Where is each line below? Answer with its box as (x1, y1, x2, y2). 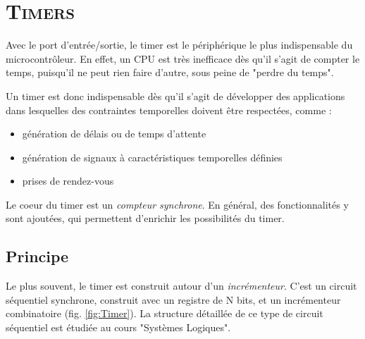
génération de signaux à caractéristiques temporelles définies (22, 149, 283, 164)
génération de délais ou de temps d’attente (22, 126, 206, 141)
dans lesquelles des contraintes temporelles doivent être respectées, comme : (6, 102, 332, 117)
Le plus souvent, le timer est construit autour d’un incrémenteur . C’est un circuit (6, 278, 357, 293)
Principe (6, 245, 69, 267)
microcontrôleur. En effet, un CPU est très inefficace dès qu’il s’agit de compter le (6, 51, 360, 66)
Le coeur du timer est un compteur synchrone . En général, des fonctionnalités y (6, 197, 349, 211)
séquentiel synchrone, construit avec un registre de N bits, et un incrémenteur (6, 292, 341, 307)
